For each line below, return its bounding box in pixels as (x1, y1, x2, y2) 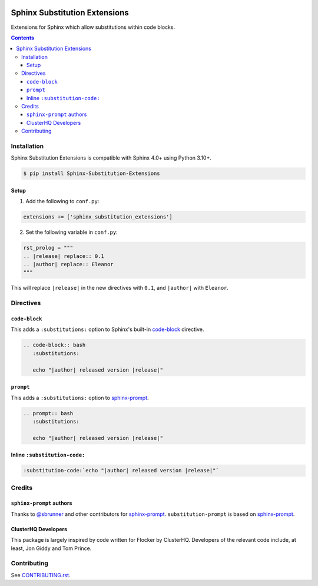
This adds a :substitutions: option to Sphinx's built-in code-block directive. (11, 326, 204, 333)
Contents (11, 34, 35, 41)
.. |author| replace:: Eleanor (23, 261, 114, 268)
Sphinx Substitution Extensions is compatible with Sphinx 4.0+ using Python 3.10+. (11, 154, 211, 161)
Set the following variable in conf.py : (25, 229, 118, 236)
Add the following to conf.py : (25, 198, 100, 205)
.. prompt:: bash (23, 410, 74, 416)
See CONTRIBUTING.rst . (11, 571, 71, 578)
